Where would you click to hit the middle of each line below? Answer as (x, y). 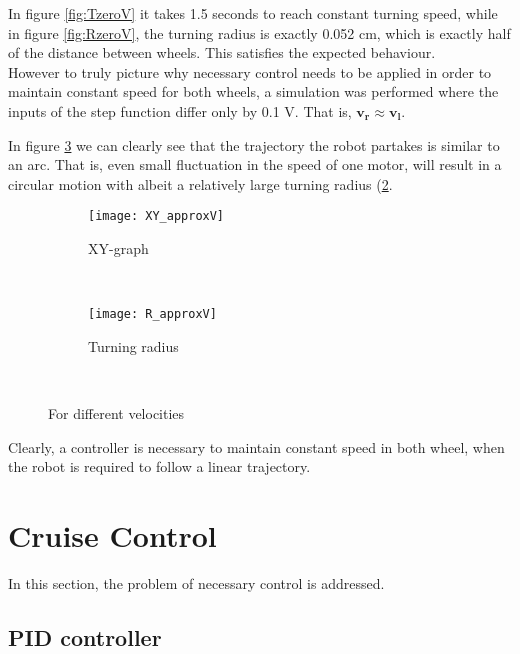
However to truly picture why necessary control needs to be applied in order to (250, 71)
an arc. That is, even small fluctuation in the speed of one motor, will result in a (255, 164)
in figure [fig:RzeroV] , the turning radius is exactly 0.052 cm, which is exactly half (259, 32)
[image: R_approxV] (152, 314)
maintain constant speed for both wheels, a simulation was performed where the (253, 91)
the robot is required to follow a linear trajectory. (159, 466)
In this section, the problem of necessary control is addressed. (196, 582)
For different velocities (116, 413)
